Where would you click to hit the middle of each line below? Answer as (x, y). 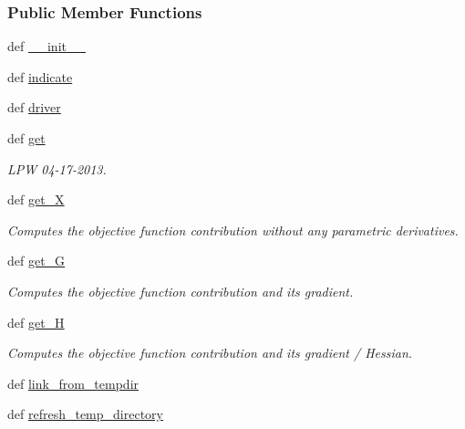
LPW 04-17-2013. (57, 168)
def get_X (36, 199)
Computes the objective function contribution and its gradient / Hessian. (210, 353)
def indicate (40, 76)
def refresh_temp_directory (85, 414)
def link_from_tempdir (73, 383)
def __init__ (46, 46)
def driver (34, 107)
